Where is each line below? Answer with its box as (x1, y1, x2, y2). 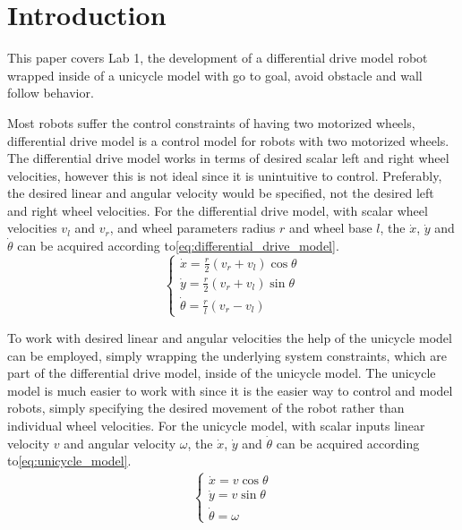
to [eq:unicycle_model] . (7, 451, 132, 470)
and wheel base (289, 218, 372, 237)
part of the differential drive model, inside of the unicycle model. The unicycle (7, 363, 436, 382)
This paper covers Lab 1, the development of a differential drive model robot (7, 48, 428, 67)
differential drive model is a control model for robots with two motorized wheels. (7, 131, 449, 150)
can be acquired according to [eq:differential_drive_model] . (17, 236, 339, 255)
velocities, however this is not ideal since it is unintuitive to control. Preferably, (7, 166, 442, 184)
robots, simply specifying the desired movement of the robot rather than (7, 398, 405, 417)
